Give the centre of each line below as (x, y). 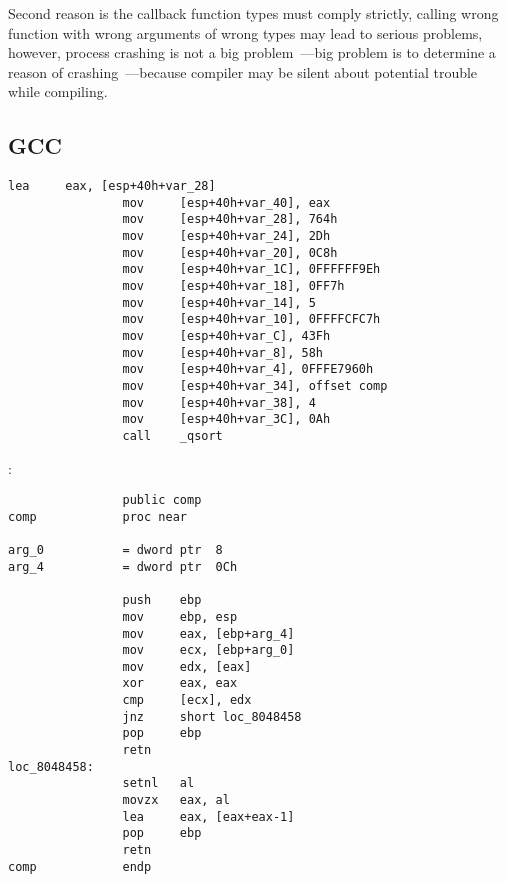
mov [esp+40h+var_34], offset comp (255, 386)
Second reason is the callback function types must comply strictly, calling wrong (253, 13)
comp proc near (97, 516)
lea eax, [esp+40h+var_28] (112, 186)
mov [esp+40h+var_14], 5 (219, 302)
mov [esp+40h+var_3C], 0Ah (226, 419)
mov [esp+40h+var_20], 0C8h (230, 252)
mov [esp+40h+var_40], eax (226, 202)
